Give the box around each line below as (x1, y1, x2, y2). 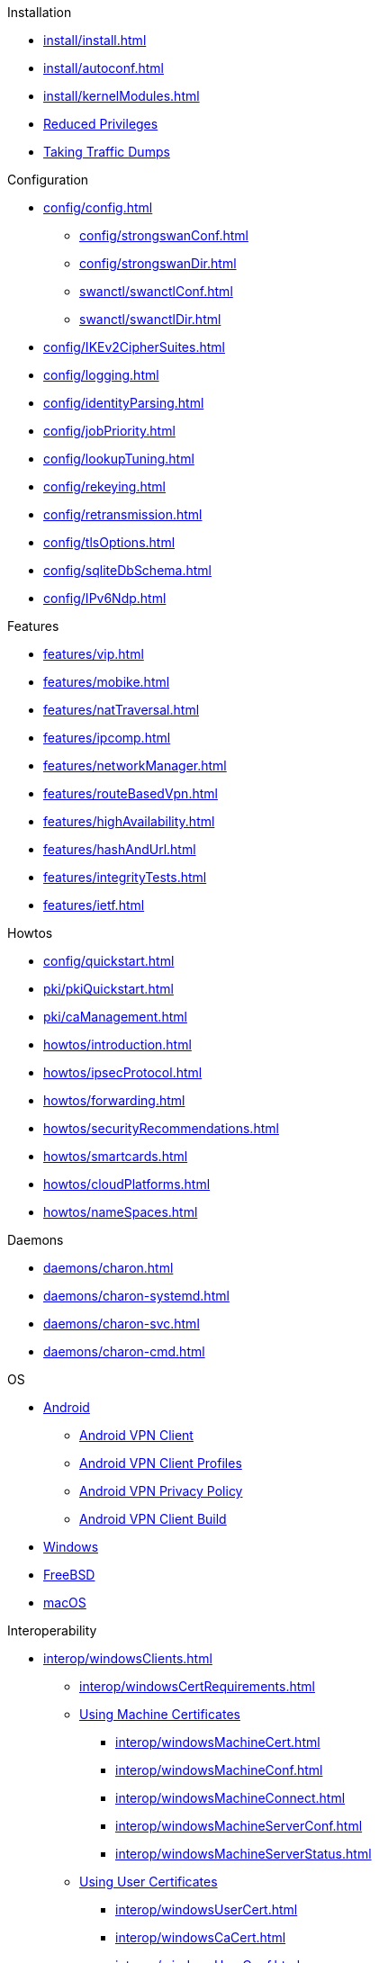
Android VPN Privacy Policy (79, 1483, 243, 1499)
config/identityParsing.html (43, 395, 204, 410)
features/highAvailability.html (43, 814, 215, 829)
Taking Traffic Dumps (43, 144, 170, 159)
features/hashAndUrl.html (43, 842, 196, 857)
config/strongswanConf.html (79, 228, 248, 243)
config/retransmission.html (43, 507, 203, 522)
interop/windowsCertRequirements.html (79, 1679, 315, 1694)
